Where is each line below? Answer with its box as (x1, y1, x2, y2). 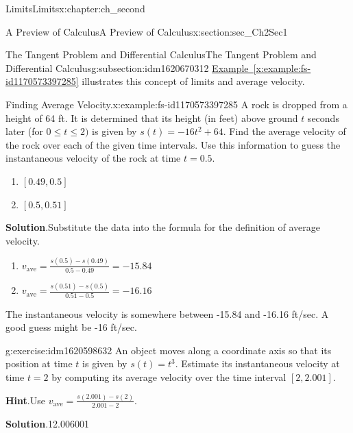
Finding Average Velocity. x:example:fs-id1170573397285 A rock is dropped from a (5, 97, 348, 111)
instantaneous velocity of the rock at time (5, 151, 181, 165)
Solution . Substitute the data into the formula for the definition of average (5, 220, 320, 234)
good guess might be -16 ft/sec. (5, 320, 137, 334)
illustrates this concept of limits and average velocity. (82, 74, 305, 88)
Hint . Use (5, 393, 45, 407)
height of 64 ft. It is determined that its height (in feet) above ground (5, 110, 298, 125)
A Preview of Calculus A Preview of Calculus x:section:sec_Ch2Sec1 (5, 24, 288, 38)
